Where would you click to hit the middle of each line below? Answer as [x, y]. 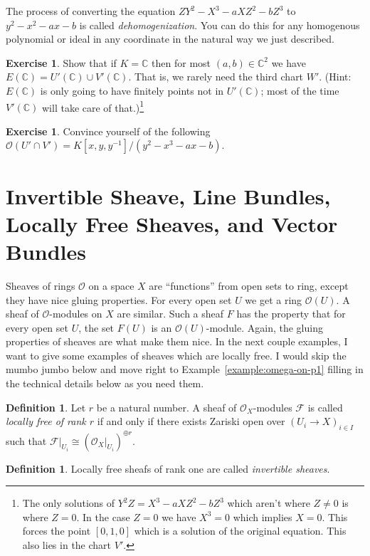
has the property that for [291, 314]
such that [26, 440]
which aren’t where [269, 503]
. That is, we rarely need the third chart [216, 77]
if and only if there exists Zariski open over [191, 421]
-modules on [76, 314]
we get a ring [274, 299]
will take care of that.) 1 [93, 106]
